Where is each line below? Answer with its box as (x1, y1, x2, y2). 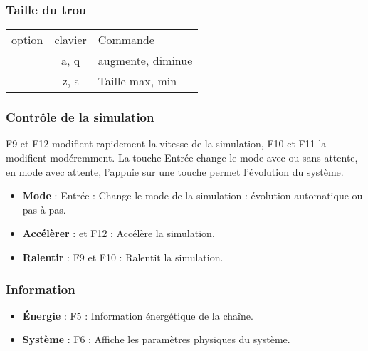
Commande (98, 31, 154, 48)
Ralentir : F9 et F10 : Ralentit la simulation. (22, 250, 224, 264)
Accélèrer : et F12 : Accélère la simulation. (22, 226, 215, 241)
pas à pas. (22, 201, 66, 216)
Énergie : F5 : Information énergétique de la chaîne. (22, 308, 253, 323)
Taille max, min (98, 73, 177, 90)
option (11, 31, 43, 48)
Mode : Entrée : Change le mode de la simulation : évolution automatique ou (22, 188, 363, 203)
